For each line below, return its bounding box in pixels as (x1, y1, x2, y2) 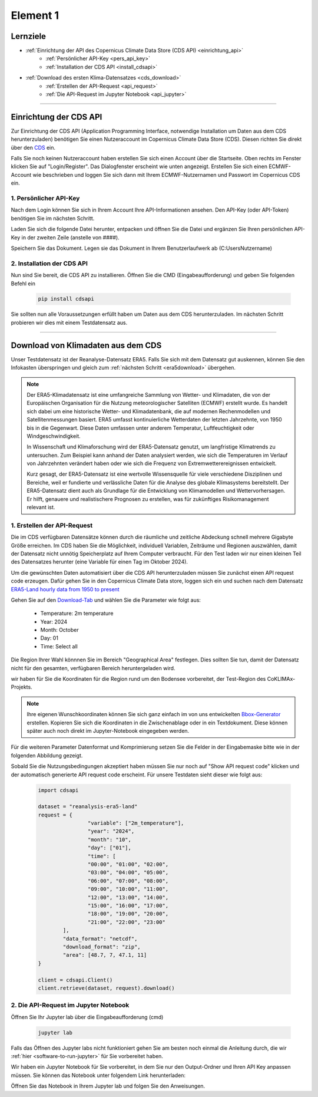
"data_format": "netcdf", (62, 935, 138, 942)
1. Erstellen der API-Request (11, 521, 93, 529)
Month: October (40, 627, 79, 634)
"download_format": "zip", (62, 943, 141, 950)
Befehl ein (11, 280, 35, 287)
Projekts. (11, 684, 32, 691)
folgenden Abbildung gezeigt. (11, 752, 83, 759)
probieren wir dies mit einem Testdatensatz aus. (11, 319, 128, 326)
